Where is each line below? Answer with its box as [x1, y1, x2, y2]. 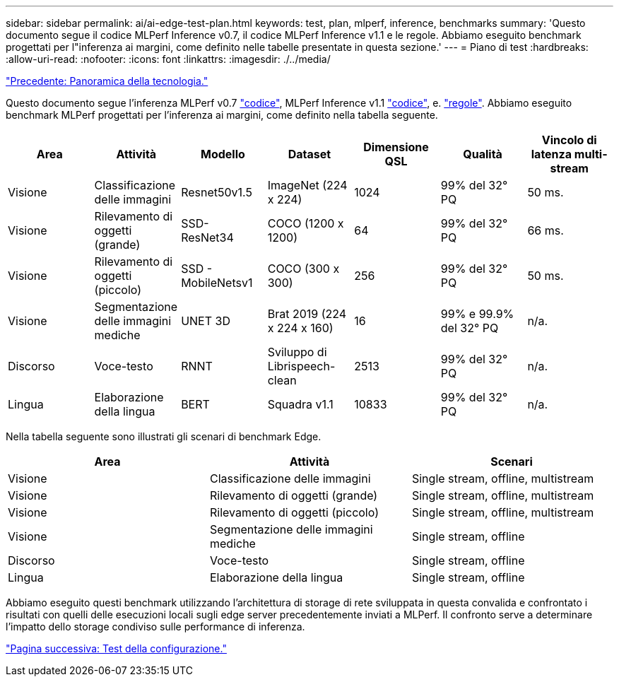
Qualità [463, 147, 502, 161]
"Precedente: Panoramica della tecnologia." [6, 75, 208, 87]
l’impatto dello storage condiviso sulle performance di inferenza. [6, 621, 305, 633]
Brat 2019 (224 [267, 307, 347, 321]
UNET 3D [181, 314, 230, 328]
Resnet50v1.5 [181, 185, 252, 199]
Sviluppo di [267, 345, 327, 359]
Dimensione [363, 140, 429, 154]
